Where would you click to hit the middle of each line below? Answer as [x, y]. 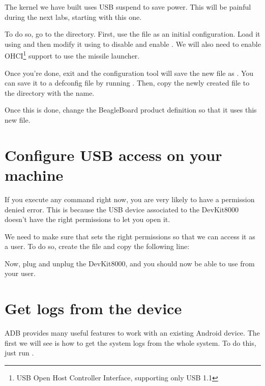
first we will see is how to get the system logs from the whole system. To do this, [130, 342]
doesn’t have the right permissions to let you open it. [87, 219]
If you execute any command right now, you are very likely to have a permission [130, 199]
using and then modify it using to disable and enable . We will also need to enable [133, 44]
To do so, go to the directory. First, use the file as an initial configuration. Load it [132, 34]
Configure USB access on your [113, 155]
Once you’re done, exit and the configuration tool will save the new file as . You [129, 73]
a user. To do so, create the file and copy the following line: [97, 246]
